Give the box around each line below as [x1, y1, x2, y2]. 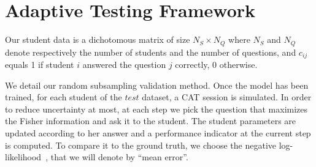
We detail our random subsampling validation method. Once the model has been [5, 78, 309, 91]
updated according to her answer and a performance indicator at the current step [5, 127, 311, 139]
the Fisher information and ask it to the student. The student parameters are [5, 114, 296, 127]
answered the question [82, 58, 166, 71]
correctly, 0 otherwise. [175, 58, 258, 71]
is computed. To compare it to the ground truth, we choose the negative [5, 138, 277, 151]
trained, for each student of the [5, 91, 122, 103]
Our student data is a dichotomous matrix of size [5, 33, 190, 46]
